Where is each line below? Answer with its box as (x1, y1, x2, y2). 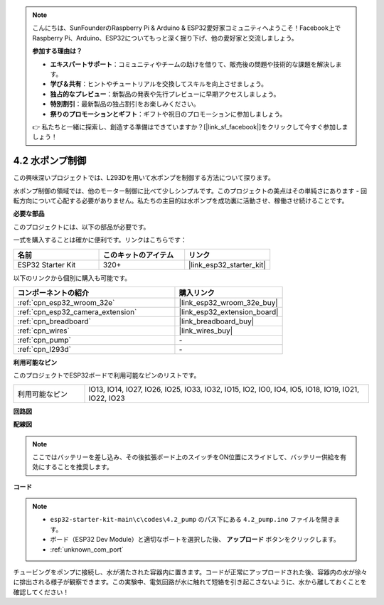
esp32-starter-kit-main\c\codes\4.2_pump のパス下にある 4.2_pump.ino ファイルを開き (50, 515, 334, 524)
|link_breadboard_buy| (178, 316, 255, 326)
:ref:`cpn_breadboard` (17, 316, 92, 326)
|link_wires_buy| (178, 326, 233, 336)
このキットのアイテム (102, 250, 174, 259)
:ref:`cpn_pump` (17, 335, 71, 345)
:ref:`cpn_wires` (17, 326, 70, 336)
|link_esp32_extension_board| (178, 306, 279, 316)
